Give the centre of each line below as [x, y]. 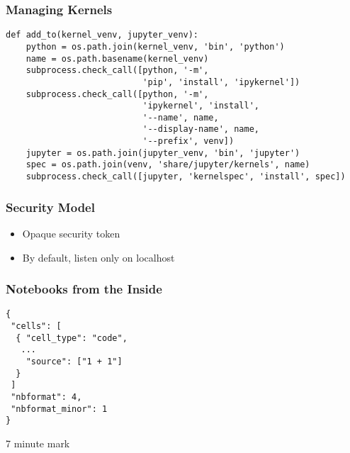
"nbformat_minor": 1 [59, 409]
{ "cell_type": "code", [72, 338]
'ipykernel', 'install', [201, 106]
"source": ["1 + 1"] [74, 362]
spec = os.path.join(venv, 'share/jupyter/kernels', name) [168, 165]
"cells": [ [36, 326]
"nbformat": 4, [46, 397]
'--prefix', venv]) [188, 141]
